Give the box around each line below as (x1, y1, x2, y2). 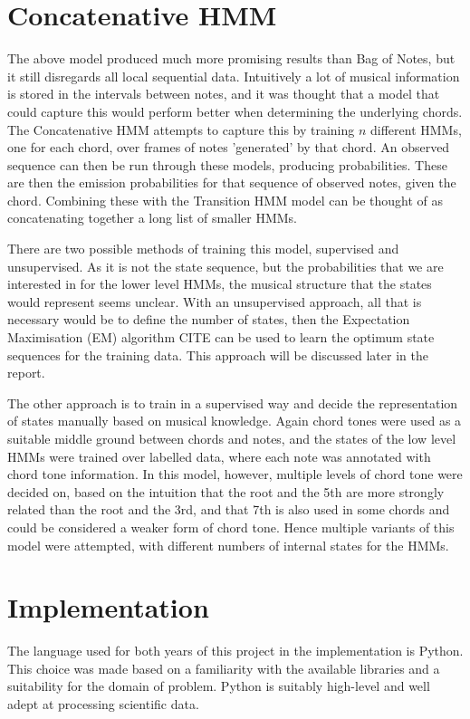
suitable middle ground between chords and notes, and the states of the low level (7, 429, 456, 447)
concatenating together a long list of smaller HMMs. (7, 208, 297, 227)
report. (7, 363, 45, 382)
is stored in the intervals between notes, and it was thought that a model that (7, 84, 440, 103)
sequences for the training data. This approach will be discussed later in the (7, 345, 428, 364)
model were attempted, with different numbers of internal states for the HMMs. (7, 535, 449, 554)
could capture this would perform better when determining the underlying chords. (7, 101, 463, 120)
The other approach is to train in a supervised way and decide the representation (7, 393, 458, 412)
